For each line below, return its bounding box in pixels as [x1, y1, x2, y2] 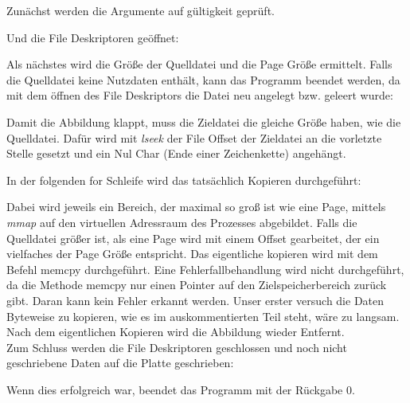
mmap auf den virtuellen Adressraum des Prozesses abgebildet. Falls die [6, 213, 357, 230]
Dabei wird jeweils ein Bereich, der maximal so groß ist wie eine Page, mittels [6, 198, 386, 215]
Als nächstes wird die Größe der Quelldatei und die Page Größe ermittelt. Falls [6, 56, 392, 72]
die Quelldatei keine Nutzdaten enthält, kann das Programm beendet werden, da [6, 71, 400, 88]
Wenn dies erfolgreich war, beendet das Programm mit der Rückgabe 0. [6, 381, 355, 397]
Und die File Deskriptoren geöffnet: [6, 29, 179, 45]
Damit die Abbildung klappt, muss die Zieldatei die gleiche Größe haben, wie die [6, 113, 401, 130]
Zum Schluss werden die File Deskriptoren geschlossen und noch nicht [6, 338, 347, 355]
